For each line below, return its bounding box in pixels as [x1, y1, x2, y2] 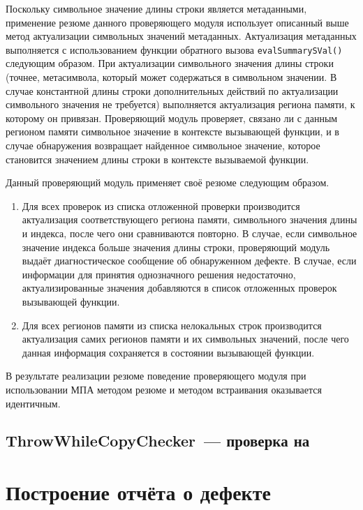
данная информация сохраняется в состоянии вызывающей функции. [22, 345, 315, 359]
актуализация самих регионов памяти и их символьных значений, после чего [22, 331, 349, 346]
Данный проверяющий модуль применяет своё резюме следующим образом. [6, 175, 329, 190]
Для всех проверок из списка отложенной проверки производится [22, 198, 300, 213]
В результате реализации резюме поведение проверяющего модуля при [6, 368, 306, 383]
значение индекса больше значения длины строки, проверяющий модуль [22, 239, 330, 254]
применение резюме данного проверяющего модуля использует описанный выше [6, 15, 349, 29]
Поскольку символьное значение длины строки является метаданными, [6, 1, 307, 15]
